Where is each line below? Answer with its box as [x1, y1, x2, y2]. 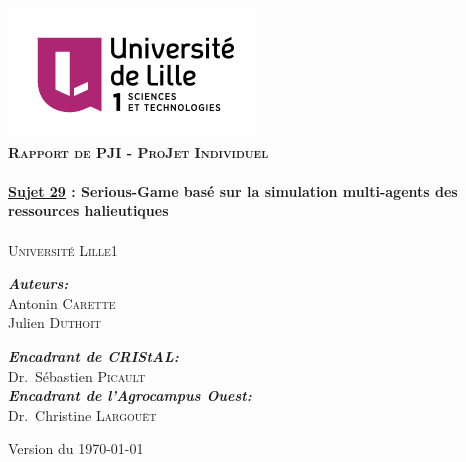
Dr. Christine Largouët [8, 404, 157, 425]
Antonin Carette [8, 292, 116, 313]
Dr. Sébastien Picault [8, 365, 146, 386]
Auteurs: [8, 273, 69, 294]
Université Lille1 [8, 239, 118, 260]
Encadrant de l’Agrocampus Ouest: [8, 385, 252, 406]
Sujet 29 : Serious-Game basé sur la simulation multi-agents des [8, 180, 458, 201]
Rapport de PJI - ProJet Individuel [8, 141, 269, 162]
